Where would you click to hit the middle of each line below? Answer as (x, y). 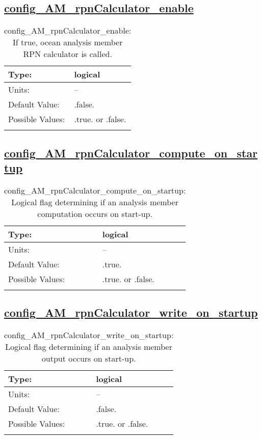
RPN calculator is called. (68, 54)
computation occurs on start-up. (95, 213)
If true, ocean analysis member (68, 42)
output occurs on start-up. (89, 358)
